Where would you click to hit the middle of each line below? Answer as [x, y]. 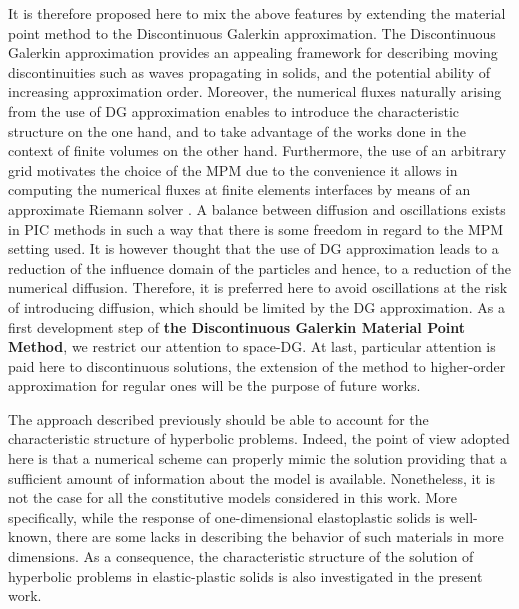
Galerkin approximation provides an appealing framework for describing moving [253, 52]
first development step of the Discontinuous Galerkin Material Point [237, 326]
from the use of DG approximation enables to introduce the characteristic [234, 110]
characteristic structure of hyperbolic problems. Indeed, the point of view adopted [259, 438]
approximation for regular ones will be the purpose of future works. [214, 385]
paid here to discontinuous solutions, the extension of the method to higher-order [257, 365]
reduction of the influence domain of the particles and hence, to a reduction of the [260, 267]
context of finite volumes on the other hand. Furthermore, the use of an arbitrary [257, 150]
